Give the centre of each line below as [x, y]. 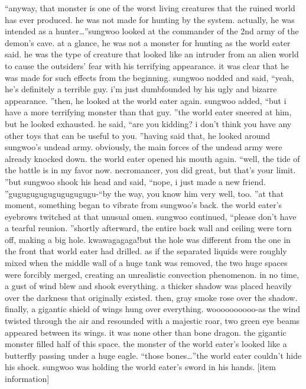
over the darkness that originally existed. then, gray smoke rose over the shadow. [151, 297]
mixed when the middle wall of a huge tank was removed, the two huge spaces [146, 263]
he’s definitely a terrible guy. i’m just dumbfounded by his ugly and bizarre [141, 89]
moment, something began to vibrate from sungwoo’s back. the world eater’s [144, 205]
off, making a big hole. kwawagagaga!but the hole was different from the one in [148, 239]
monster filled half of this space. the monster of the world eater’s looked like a [146, 344]
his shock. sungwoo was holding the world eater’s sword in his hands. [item [140, 367]
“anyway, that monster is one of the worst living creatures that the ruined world [150, 8]
